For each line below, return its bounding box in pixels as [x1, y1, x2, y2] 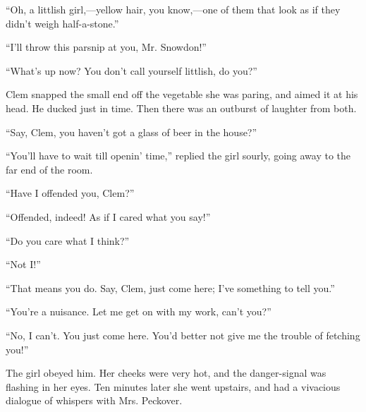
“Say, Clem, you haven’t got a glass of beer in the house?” [6, 124, 257, 139]
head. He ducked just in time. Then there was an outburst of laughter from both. [6, 100, 357, 115]
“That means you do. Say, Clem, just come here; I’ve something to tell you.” [6, 280, 335, 295]
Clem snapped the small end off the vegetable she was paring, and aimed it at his [6, 87, 358, 102]
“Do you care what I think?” [6, 233, 130, 248]
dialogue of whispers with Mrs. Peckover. [6, 393, 183, 408]
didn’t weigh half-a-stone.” [6, 16, 119, 30]
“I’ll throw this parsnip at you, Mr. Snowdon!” [6, 40, 207, 54]
